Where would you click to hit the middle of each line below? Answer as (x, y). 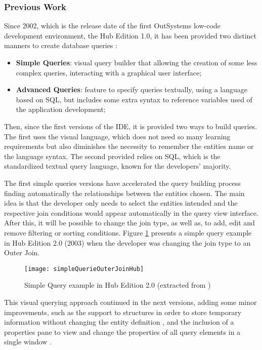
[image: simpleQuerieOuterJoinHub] (84, 269)
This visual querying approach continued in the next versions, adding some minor (130, 302)
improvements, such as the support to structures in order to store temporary (123, 312)
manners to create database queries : (61, 45)
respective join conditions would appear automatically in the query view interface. (131, 212)
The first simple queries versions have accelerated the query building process (122, 183)
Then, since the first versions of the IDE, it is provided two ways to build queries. (131, 126)
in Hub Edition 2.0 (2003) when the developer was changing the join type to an (127, 242)
